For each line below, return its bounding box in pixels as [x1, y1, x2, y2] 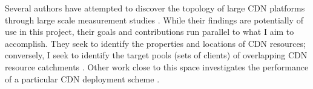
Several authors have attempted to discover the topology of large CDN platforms [5, 2, 305, 14]
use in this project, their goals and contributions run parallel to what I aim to [5, 25, 294, 38]
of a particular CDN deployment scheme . [5, 72, 160, 85]
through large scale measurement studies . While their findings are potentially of [5, 13, 303, 26]
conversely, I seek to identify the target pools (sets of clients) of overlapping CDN [5, 49, 308, 61]
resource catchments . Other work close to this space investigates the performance [5, 60, 309, 73]
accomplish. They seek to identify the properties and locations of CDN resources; [5, 37, 306, 49]
